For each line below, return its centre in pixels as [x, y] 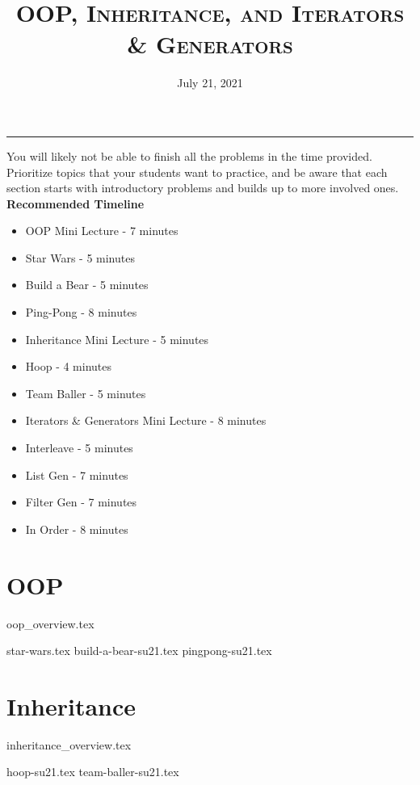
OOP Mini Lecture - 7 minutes [102, 231]
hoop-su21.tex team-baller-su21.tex [93, 772]
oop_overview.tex [50, 623]
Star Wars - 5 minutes [80, 257]
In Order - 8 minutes [77, 529]
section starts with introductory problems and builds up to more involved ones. [203, 188]
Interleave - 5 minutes [79, 448]
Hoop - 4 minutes [69, 366]
